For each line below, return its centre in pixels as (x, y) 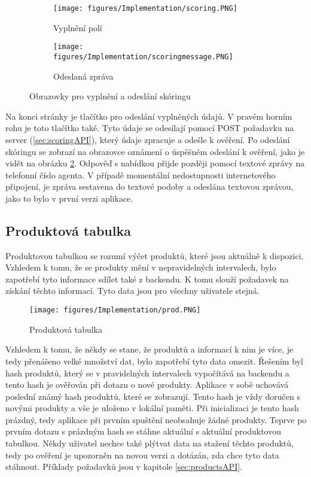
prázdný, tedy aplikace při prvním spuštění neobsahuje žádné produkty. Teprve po (156, 419)
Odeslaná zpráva (83, 76)
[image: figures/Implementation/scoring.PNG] (145, 8)
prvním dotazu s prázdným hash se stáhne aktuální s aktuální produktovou (144, 431)
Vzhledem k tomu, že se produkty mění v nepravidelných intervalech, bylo (141, 267)
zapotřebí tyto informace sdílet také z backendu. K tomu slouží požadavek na (147, 279)
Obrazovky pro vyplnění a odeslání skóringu (110, 96)
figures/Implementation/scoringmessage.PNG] (143, 57)
